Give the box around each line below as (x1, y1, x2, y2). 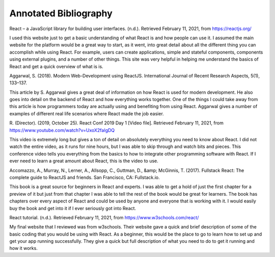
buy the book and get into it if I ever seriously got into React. (9, 205, 136, 211)
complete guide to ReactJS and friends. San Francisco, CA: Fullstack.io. (9, 174, 160, 181)
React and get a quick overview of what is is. (9, 63, 104, 69)
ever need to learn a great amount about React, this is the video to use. (9, 158, 159, 164)
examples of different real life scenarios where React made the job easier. (9, 110, 164, 117)
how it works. (9, 245, 38, 251)
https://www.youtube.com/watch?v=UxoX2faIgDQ (9, 127, 115, 133)
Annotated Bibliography (9, 8, 113, 19)
